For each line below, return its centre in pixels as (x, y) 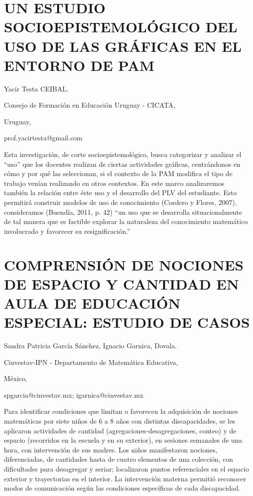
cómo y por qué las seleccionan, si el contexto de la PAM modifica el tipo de (118, 173)
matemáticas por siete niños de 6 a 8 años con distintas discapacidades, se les (120, 421)
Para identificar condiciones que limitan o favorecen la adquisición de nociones (121, 411)
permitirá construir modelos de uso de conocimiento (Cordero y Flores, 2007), (120, 202)
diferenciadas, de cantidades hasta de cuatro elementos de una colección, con (118, 459)
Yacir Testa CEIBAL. (36, 88)
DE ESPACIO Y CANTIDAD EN (122, 283)
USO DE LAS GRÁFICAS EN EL (123, 46)
